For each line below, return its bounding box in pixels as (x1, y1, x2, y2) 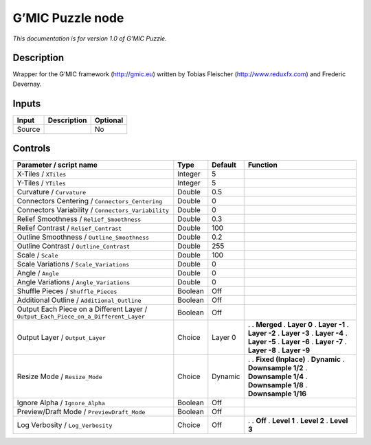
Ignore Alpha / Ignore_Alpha (16, 398, 106, 408)
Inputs (12, 98, 41, 109)
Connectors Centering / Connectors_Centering (16, 196, 163, 206)
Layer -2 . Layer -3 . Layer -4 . (247, 328, 348, 338)
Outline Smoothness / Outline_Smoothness (16, 232, 150, 242)
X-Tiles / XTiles (16, 169, 67, 179)
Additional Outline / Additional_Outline (16, 295, 142, 305)
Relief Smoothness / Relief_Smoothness (16, 214, 142, 224)
